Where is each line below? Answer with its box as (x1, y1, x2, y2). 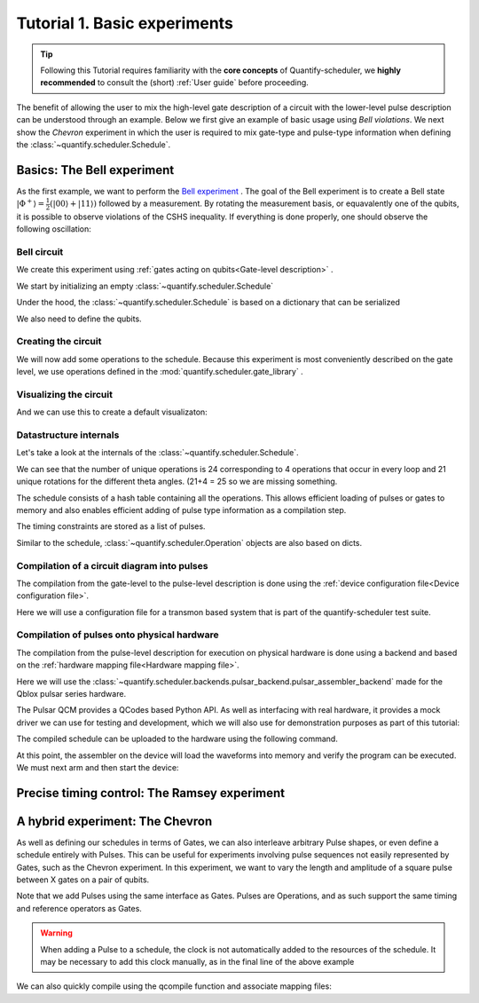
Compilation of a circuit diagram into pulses (16, 559, 208, 572)
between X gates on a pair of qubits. (16, 874, 150, 885)
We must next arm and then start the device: (16, 762, 179, 772)
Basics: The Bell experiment (16, 162, 175, 178)
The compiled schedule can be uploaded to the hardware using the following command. (16, 733, 339, 745)
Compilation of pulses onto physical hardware (16, 628, 219, 641)
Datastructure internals (16, 429, 120, 441)
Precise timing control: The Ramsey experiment (16, 786, 286, 801)
